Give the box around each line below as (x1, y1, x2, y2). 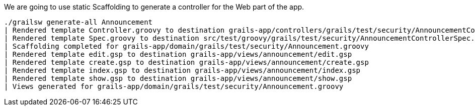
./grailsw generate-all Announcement (4, 18, 153, 26)
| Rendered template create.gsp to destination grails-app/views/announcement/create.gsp (4, 58, 369, 66)
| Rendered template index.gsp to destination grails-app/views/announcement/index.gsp (4, 66, 361, 74)
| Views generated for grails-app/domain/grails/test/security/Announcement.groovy (4, 82, 344, 90)
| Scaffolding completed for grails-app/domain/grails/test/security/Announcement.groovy (4, 42, 369, 50)
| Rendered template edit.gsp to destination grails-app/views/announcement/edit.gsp (4, 50, 352, 58)
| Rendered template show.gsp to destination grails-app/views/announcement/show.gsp (4, 74, 352, 82)
